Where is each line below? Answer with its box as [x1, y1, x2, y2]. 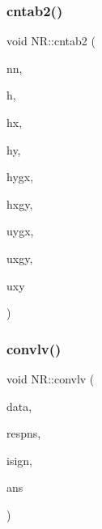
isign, [6, 451, 32, 468]
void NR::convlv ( [6, 370, 95, 387]
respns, [6, 425, 41, 442]
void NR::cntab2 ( [6, 32, 96, 49]
